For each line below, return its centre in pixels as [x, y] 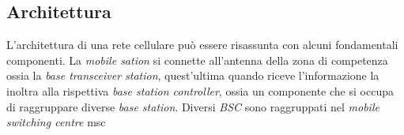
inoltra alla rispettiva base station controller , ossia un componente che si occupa [200, 90]
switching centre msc [56, 122]
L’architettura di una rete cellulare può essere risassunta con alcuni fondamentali [202, 45]
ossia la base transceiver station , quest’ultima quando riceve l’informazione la [193, 75]
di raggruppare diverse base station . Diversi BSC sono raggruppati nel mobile [193, 106]
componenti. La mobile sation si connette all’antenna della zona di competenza [197, 60]
